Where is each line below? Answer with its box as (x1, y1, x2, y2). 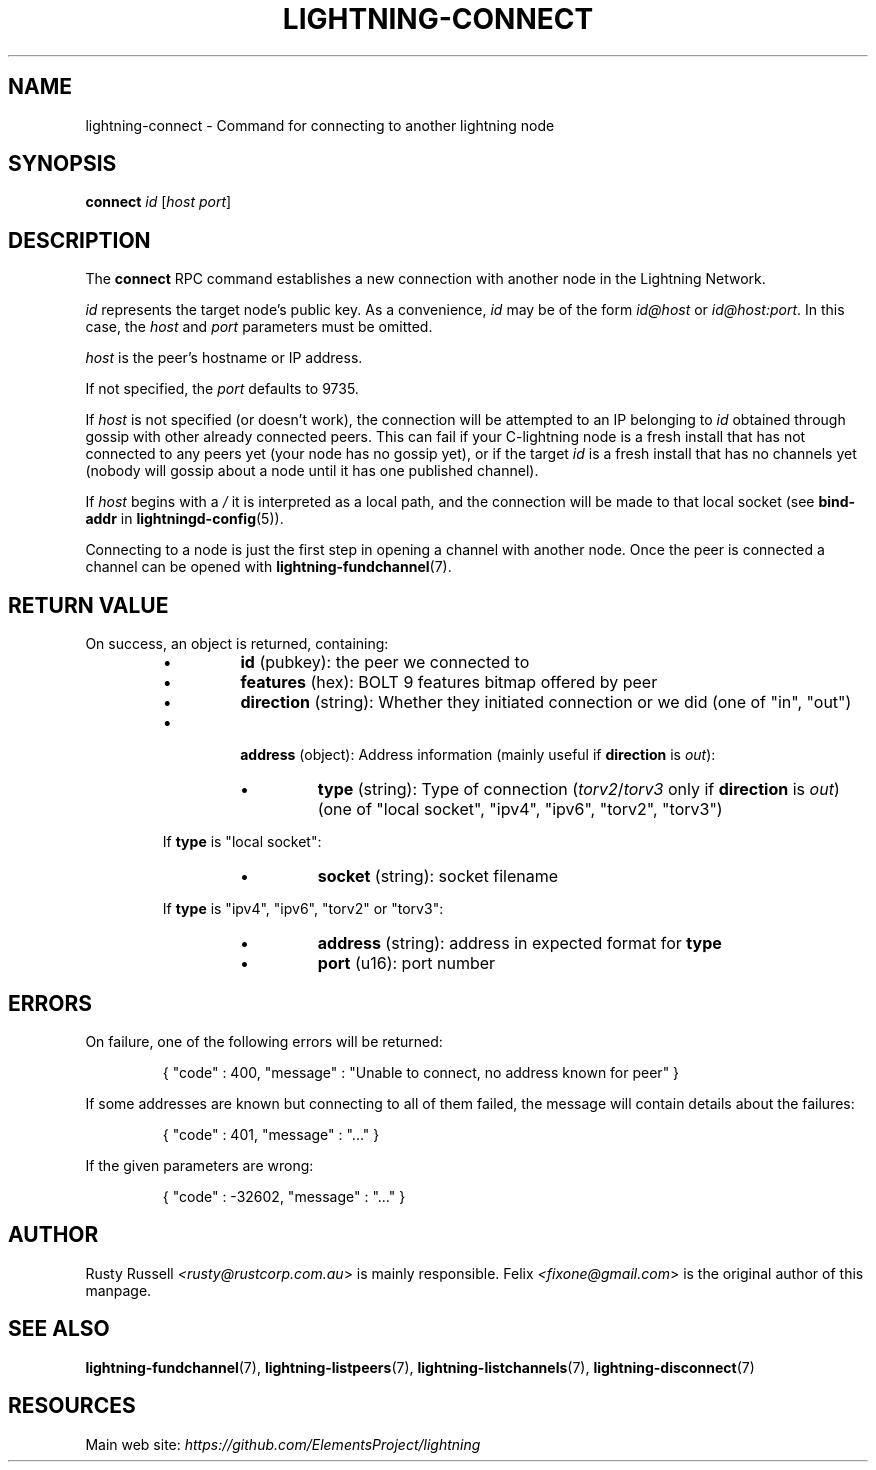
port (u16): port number (317, 953, 496, 974)
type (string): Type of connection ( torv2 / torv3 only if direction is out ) (317, 779, 840, 800)
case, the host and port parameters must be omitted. (85, 318, 433, 336)
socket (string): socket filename (317, 866, 559, 887)
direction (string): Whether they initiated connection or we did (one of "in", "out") (240, 692, 852, 713)
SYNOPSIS (8, 151, 117, 177)
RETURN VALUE (8, 592, 169, 618)
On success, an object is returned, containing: (85, 635, 389, 653)
